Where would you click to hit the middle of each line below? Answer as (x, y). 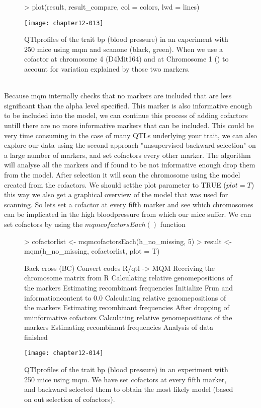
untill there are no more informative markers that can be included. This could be (129, 125)
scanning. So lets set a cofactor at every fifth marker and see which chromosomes (129, 204)
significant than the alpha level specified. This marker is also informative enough (128, 105)
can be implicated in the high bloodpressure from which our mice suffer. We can (128, 214)
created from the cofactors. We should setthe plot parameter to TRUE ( (115, 184)
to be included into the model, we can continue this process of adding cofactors (126, 115)
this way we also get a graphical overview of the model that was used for (116, 194)
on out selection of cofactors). (70, 399)
